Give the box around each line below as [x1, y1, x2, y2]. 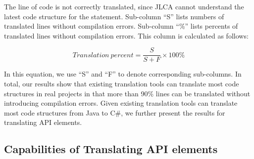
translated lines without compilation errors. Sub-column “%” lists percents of [4, 21, 238, 31]
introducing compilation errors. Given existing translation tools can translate [4, 98, 238, 108]
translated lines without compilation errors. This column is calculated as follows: [4, 30, 249, 40]
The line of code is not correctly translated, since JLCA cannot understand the [4, 1, 244, 11]
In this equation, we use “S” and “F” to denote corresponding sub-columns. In [4, 69, 242, 79]
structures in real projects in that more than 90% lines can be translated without [4, 88, 251, 98]
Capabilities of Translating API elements [4, 141, 218, 157]
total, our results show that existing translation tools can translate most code [4, 79, 239, 89]
